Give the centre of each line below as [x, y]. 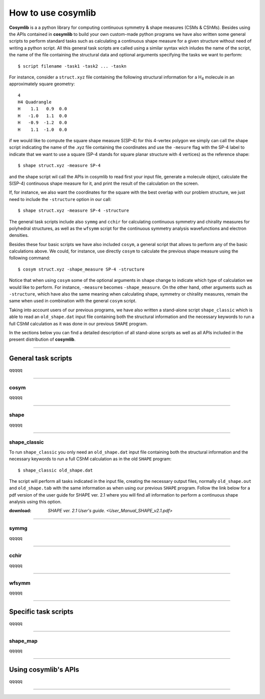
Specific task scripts [41, 612]
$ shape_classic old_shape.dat [55, 470]
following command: [30, 258]
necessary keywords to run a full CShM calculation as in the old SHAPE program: [90, 459]
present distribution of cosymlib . [42, 339]
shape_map [23, 641]
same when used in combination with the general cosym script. [73, 301]
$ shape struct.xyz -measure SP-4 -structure [74, 211]
